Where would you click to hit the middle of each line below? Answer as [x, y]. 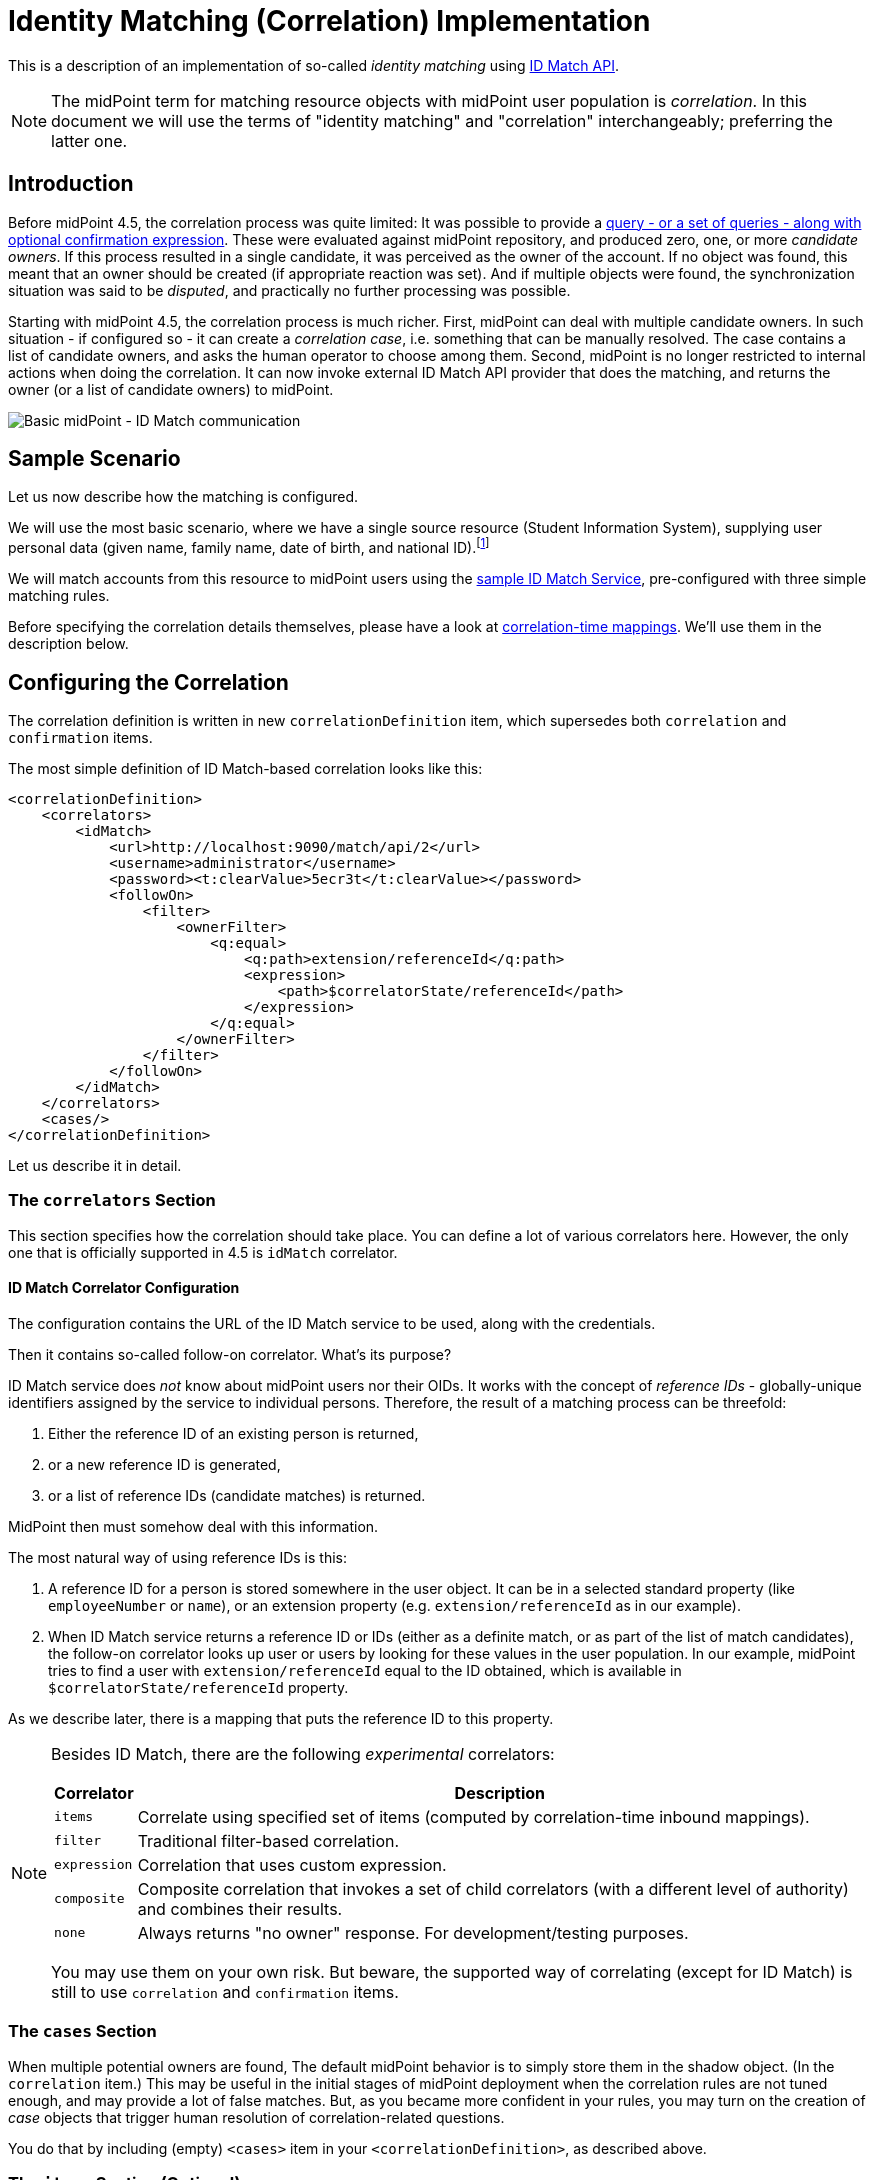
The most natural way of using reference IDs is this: [178, 1557]
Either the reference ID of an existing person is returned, [233, 1433]
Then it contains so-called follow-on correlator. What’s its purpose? [230, 1354]
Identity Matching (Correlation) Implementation [329, 21]
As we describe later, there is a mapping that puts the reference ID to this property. [281, 1718]
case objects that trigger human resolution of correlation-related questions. [256, 2117]
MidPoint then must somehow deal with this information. [193, 1526]
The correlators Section [112, 1200]
